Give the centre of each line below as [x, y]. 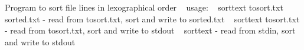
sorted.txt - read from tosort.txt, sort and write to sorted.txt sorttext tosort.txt [152, 19]
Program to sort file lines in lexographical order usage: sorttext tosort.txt [144, 7]
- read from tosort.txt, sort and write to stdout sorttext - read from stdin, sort [150, 30]
